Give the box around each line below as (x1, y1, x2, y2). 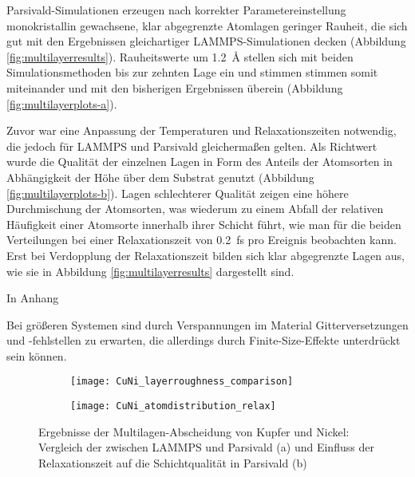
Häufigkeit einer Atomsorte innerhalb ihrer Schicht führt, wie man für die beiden (6, 215, 401, 232)
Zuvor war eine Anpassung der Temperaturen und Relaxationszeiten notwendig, (6, 122, 397, 139)
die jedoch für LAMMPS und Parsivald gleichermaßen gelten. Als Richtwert (6, 137, 377, 154)
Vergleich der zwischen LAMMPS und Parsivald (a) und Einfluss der (38, 439, 374, 455)
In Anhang (6, 290, 59, 306)
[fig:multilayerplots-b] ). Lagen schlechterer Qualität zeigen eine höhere (6, 184, 349, 201)
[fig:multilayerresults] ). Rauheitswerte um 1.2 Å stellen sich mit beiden (6, 48, 354, 65)
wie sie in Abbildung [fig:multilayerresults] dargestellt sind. (6, 262, 294, 279)
